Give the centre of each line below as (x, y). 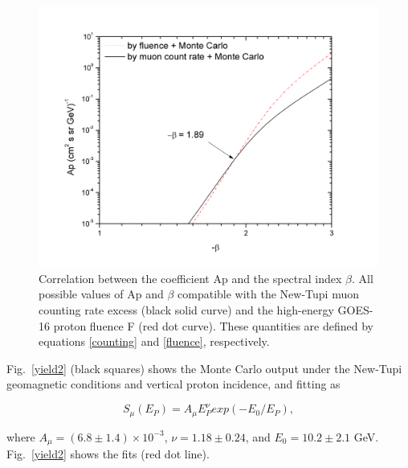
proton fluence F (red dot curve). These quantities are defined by (214, 325)
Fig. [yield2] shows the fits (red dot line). (108, 454)
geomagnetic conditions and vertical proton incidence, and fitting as (173, 384)
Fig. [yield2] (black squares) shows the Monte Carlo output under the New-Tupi (204, 368)
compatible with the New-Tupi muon (269, 294)
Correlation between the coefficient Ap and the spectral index (190, 278)
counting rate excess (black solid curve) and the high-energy (186, 309)
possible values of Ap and (101, 294)
